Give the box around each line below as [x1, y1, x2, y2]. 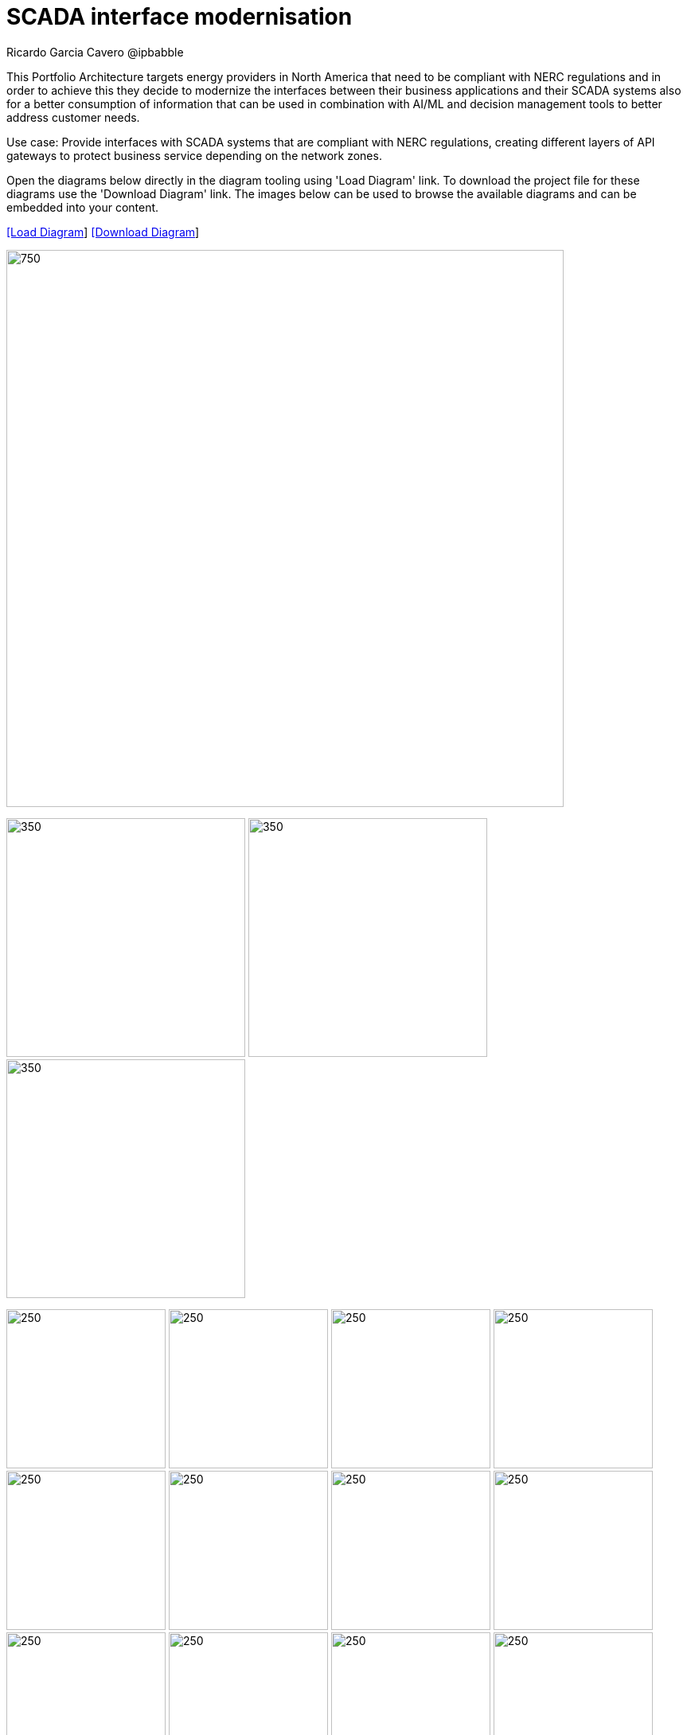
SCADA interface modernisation [6, 3, 353, 30]
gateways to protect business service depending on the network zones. [6, 148, 382, 162]
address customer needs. [6, 110, 140, 124]
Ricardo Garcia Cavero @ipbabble [6, 45, 184, 59]
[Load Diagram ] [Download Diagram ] [6, 224, 200, 239]
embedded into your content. [6, 200, 159, 214]
